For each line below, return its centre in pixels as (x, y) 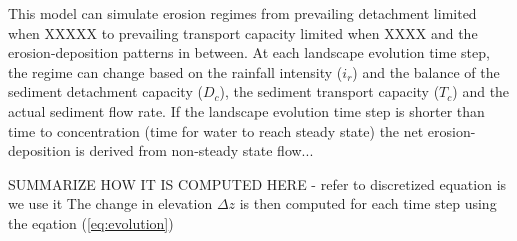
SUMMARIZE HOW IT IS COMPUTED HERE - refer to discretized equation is (257, 183)
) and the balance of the (426, 71)
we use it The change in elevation (110, 203)
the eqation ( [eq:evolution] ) (91, 222)
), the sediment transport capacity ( (329, 91)
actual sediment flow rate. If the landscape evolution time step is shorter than (246, 110)
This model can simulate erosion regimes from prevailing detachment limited (242, 13)
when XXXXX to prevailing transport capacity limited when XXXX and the (243, 32)
